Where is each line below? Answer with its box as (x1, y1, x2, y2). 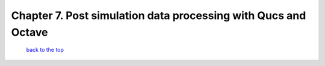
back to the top (26, 46, 64, 54)
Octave (11, 26, 48, 39)
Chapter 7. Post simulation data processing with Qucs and (11, 9, 306, 22)
